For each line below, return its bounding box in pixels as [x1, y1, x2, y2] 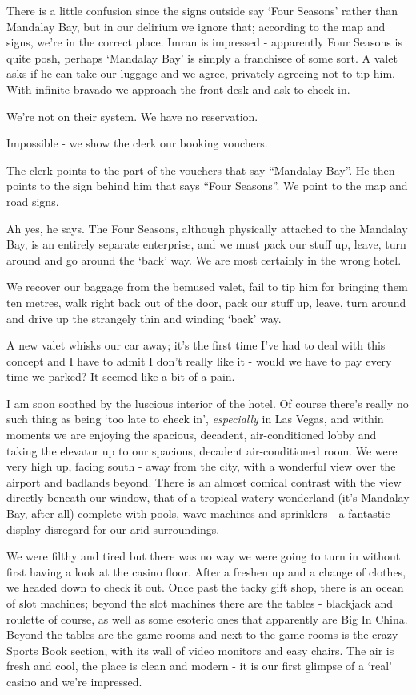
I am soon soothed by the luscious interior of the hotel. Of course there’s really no [6, 394, 409, 411]
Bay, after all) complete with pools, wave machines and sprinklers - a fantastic [6, 505, 390, 522]
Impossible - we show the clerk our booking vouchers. [6, 135, 268, 152]
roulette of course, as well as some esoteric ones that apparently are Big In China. [6, 610, 408, 627]
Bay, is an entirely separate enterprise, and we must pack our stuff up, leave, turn [6, 236, 406, 253]
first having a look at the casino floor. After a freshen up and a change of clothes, [6, 563, 406, 580]
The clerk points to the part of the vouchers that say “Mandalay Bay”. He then [6, 161, 395, 178]
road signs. [6, 192, 59, 209]
